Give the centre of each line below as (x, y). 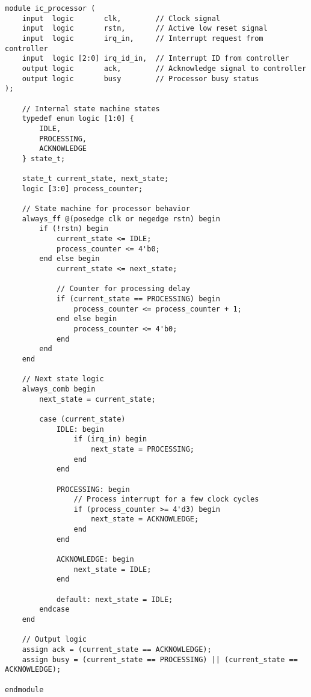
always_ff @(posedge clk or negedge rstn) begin (121, 219)
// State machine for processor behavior (106, 209)
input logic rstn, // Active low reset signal (145, 29)
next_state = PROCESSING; (143, 449)
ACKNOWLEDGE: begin (95, 560)
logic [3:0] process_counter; (82, 189)
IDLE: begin (80, 429)
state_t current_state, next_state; (95, 179)
